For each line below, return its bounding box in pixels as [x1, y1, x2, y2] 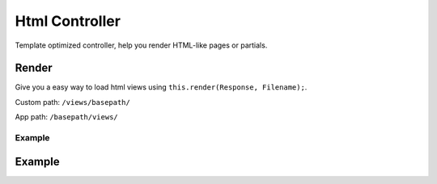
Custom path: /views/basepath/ [15, 97, 131, 107]
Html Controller [15, 12, 121, 30]
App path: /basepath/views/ [15, 112, 118, 122]
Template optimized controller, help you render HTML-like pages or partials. [15, 40, 268, 50]
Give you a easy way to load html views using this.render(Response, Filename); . [15, 82, 308, 92]
